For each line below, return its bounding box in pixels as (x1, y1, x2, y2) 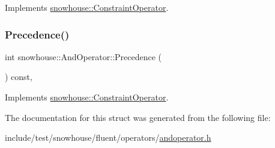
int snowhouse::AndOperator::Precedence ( (5, 50, 162, 63)
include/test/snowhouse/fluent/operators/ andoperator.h (5, 131, 211, 144)
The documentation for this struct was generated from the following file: (5, 111, 271, 123)
